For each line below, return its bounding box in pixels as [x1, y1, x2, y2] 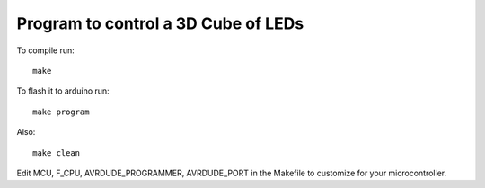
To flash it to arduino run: [16, 85, 110, 96]
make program [32, 106, 90, 117]
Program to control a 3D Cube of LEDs [16, 13, 304, 33]
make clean [32, 148, 81, 157]
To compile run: [16, 45, 75, 56]
